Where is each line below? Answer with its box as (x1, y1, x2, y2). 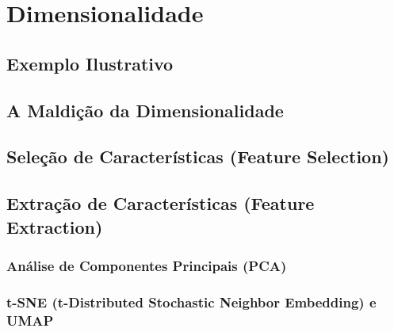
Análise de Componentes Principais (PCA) (6, 255, 287, 275)
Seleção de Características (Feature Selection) (6, 144, 389, 169)
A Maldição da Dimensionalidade (6, 97, 284, 122)
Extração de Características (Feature (6, 191, 315, 216)
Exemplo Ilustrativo (6, 51, 174, 75)
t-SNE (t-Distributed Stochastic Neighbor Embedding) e (6, 292, 377, 311)
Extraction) (6, 214, 103, 239)
